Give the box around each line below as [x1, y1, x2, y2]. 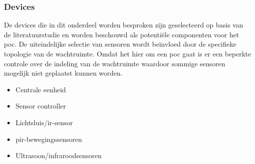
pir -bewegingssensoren [15, 134, 82, 144]
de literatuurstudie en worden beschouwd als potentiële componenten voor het [4, 29, 239, 39]
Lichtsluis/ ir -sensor [15, 117, 73, 127]
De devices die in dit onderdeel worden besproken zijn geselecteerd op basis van [4, 20, 243, 30]
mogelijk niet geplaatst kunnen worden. [4, 68, 123, 78]
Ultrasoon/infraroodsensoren [15, 150, 102, 161]
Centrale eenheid [15, 84, 66, 94]
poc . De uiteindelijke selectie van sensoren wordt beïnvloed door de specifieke [4, 39, 236, 49]
